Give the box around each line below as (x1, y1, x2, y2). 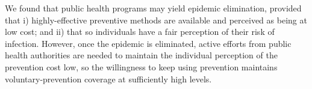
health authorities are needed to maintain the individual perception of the (5, 49, 278, 61)
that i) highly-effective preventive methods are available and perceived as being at (5, 13, 307, 26)
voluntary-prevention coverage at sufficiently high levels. (5, 72, 212, 85)
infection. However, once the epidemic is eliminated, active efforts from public (5, 37, 292, 49)
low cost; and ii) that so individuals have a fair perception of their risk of (5, 25, 275, 38)
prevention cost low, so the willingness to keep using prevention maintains (5, 60, 278, 73)
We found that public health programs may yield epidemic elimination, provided (5, 2, 302, 14)
